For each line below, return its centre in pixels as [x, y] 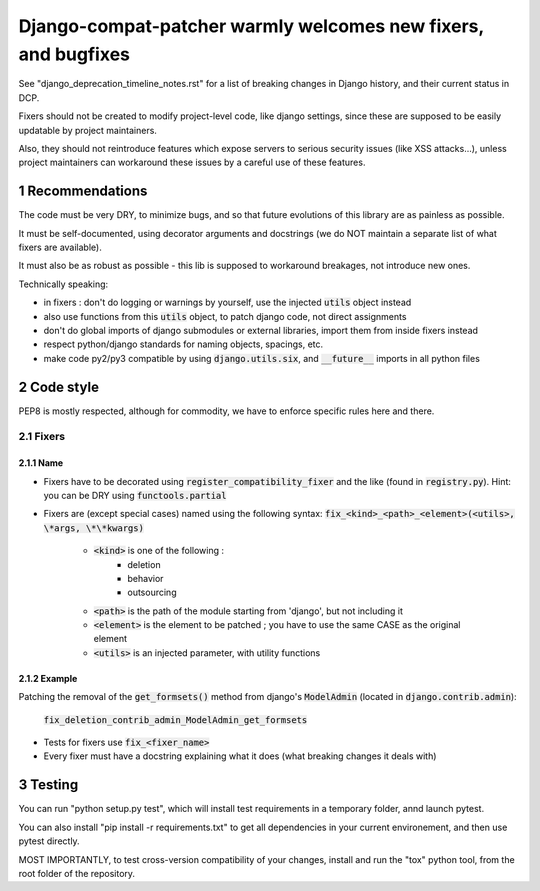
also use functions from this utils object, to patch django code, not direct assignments [225, 316]
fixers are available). [60, 247]
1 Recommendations [83, 191]
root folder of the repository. [76, 873]
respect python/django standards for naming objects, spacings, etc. [183, 344]
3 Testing [48, 785]
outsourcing [152, 592]
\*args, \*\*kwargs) [94, 528]
